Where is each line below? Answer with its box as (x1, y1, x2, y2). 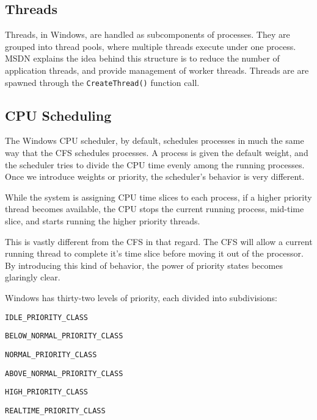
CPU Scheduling (5, 105, 112, 124)
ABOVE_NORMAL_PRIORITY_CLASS (5, 369, 123, 378)
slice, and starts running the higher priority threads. (5, 215, 200, 227)
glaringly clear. (5, 271, 60, 283)
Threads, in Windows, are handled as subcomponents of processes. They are (5, 28, 290, 41)
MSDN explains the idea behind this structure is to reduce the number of (5, 52, 280, 65)
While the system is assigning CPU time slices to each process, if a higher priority (5, 190, 312, 203)
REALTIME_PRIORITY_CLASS (5, 406, 106, 415)
